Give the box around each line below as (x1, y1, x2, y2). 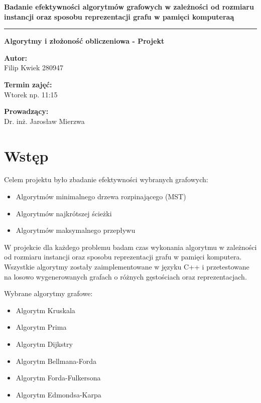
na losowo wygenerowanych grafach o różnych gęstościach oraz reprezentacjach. (4, 271, 247, 282)
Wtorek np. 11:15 (4, 89, 58, 99)
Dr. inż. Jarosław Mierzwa (4, 115, 85, 126)
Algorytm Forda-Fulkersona (16, 372, 101, 383)
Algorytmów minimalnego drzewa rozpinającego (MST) (16, 191, 186, 202)
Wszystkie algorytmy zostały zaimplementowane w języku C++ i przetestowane (4, 261, 249, 272)
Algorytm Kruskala (16, 305, 75, 315)
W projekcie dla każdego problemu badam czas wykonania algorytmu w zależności (4, 241, 257, 252)
